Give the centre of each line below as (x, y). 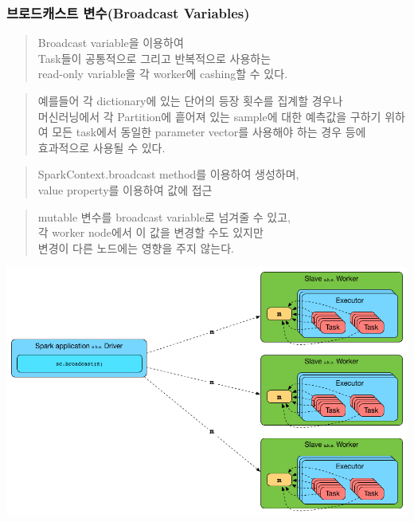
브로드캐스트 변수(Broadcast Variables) (128, 12)
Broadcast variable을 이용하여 (111, 43)
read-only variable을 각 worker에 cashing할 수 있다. (163, 74)
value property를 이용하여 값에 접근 (125, 189)
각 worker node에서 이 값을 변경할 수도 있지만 (150, 232)
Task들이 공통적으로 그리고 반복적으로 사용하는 (154, 58)
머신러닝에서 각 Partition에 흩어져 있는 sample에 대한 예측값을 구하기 (209, 116)
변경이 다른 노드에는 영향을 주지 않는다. (136, 247)
